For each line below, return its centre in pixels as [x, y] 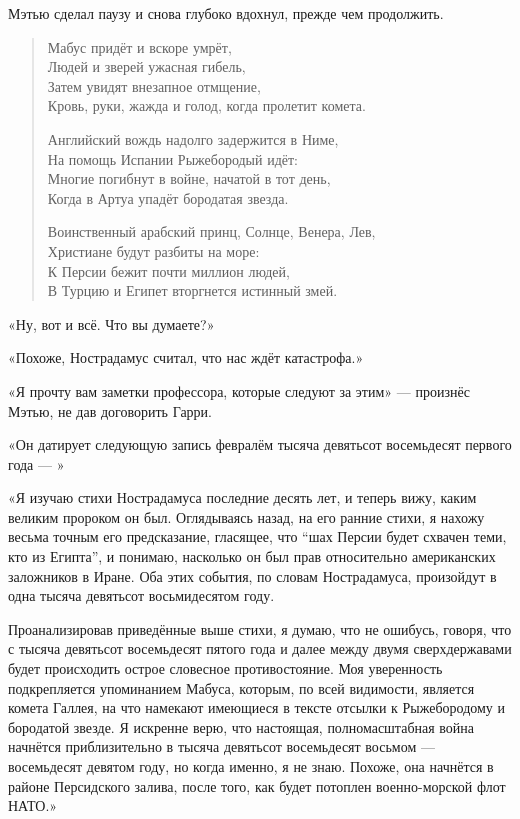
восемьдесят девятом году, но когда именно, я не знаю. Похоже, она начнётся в [251, 766]
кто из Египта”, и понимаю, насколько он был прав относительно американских [252, 556]
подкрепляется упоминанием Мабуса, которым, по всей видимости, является [241, 687]
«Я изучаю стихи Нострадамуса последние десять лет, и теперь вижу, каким [242, 497]
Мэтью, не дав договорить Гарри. [110, 410]
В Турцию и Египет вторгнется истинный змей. [192, 290]
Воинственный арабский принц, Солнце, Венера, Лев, [211, 231]
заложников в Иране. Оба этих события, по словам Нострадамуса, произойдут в [252, 575]
